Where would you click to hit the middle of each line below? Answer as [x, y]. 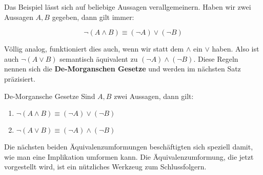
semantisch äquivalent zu [99, 58]
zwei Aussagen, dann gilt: [154, 96]
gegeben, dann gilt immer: [93, 17]
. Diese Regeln [216, 58]
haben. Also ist [236, 49]
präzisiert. [20, 78]
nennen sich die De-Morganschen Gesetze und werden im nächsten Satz [123, 69]
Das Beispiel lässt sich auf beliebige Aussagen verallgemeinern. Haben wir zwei [128, 7]
